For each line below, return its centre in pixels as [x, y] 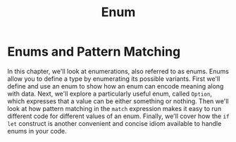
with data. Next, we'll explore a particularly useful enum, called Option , [110, 93]
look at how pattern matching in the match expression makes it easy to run [114, 108]
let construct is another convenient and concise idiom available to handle [114, 123]
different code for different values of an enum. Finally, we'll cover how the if [118, 116]
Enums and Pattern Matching [94, 52]
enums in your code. [37, 131]
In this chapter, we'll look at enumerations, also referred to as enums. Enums [118, 71]
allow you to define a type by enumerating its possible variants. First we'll [114, 79]
